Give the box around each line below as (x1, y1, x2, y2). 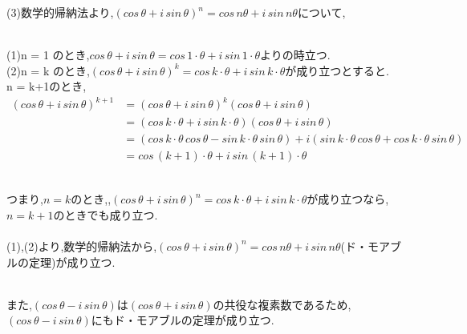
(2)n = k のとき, (6, 62, 90, 78)
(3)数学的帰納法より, (6, 4, 114, 20)
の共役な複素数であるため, (213, 296, 351, 312)
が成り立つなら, (307, 191, 389, 207)
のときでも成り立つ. (53, 206, 158, 223)
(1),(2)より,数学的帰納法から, (6, 237, 157, 254)
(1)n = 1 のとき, (6, 46, 90, 63)
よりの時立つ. (259, 46, 331, 63)
